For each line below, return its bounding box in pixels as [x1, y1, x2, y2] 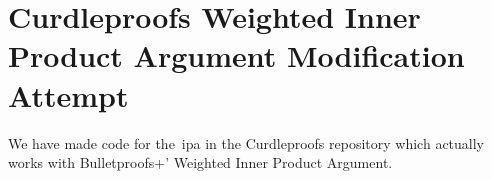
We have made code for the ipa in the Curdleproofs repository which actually [8, 132, 485, 153]
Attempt [8, 74, 129, 115]
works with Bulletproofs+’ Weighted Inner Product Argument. [8, 152, 393, 173]
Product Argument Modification [8, 35, 465, 76]
